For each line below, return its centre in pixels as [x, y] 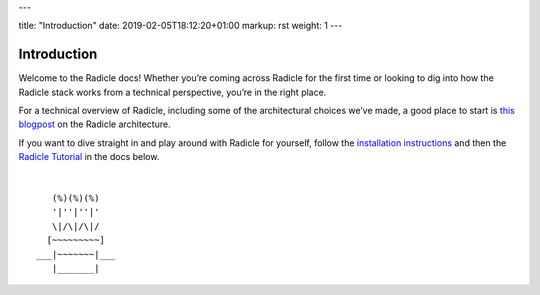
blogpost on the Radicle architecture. [94, 124]
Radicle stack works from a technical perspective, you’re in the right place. [172, 92]
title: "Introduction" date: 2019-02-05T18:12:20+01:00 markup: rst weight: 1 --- [180, 26]
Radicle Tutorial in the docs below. [89, 157]
